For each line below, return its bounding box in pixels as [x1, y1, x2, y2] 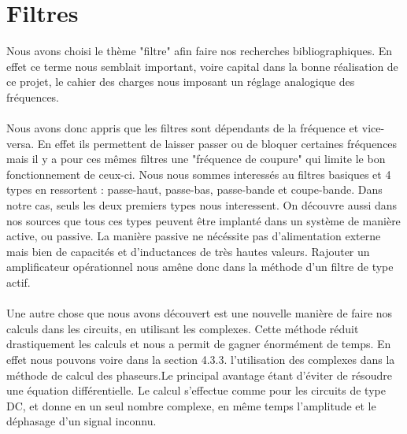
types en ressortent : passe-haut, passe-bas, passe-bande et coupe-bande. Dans [6, 181, 383, 198]
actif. [6, 274, 31, 291]
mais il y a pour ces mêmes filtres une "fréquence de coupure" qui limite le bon [6, 150, 386, 167]
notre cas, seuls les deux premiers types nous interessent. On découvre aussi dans [6, 197, 398, 213]
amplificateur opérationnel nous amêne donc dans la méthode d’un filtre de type [6, 258, 394, 275]
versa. [6, 135, 35, 151]
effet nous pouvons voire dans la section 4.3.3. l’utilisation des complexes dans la [6, 351, 395, 367]
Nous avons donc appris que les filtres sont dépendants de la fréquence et [6, 120, 359, 136]
